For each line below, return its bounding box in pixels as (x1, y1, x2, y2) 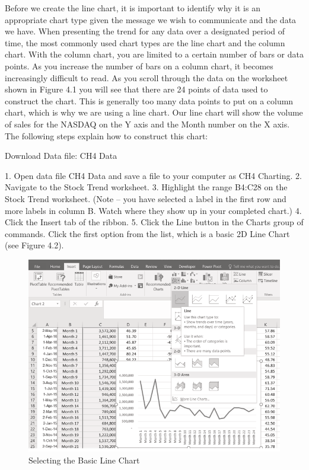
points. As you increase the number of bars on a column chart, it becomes (5, 59, 273, 72)
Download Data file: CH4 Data (5, 149, 117, 162)
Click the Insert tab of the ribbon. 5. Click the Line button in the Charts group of (5, 216, 304, 228)
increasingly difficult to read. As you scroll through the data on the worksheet (5, 71, 288, 84)
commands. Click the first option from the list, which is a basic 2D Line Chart (5, 227, 290, 239)
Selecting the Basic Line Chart (28, 453, 140, 466)
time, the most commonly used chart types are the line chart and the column (5, 36, 285, 49)
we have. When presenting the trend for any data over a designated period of (5, 25, 285, 37)
